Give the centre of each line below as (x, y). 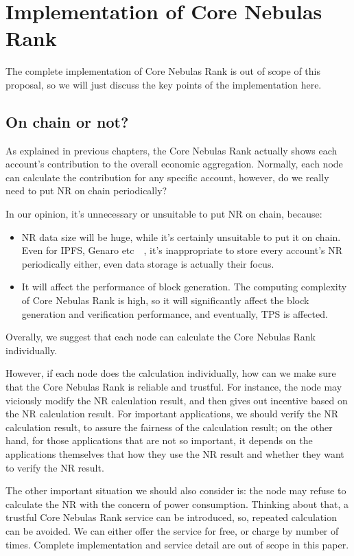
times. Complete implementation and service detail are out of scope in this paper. (177, 544)
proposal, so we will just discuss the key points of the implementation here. (164, 84)
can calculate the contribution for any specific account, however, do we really (167, 177)
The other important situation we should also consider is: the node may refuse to (176, 490)
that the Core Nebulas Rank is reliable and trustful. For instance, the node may (174, 387)
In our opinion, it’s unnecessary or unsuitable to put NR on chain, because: (164, 214)
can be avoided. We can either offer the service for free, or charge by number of (172, 530)
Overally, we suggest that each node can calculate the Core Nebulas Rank (161, 337)
